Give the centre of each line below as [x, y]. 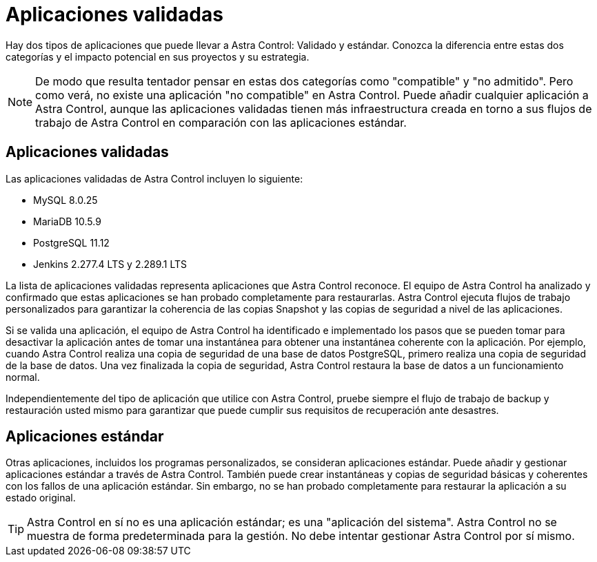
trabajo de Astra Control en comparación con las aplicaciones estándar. [221, 122]
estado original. [41, 498]
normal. [23, 377]
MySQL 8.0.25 [65, 200]
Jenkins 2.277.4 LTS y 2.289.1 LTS [110, 264]
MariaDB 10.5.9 [67, 221]
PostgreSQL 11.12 [71, 242]
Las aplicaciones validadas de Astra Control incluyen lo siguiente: [154, 178]
